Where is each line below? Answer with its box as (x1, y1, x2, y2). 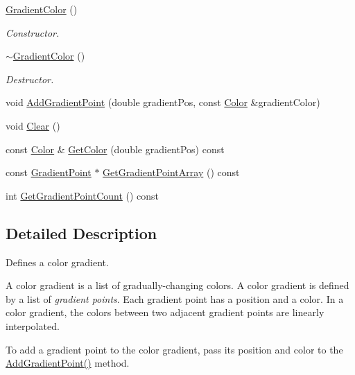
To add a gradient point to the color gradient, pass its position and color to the (6, 342, 343, 356)
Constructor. (6, 25, 60, 40)
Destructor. (6, 71, 54, 86)
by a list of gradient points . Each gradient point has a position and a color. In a (6, 291, 344, 306)
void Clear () (6, 118, 60, 132)
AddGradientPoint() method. (6, 356, 130, 370)
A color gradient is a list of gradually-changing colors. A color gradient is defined (6, 278, 349, 293)
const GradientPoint (6, 165, 92, 180)
